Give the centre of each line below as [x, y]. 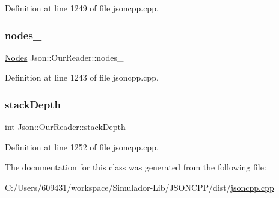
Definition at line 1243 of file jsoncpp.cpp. [82, 77]
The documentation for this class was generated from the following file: [136, 167]
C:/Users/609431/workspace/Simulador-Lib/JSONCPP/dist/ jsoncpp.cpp [139, 187]
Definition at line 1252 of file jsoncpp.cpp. [82, 147]
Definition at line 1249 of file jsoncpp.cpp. [82, 8]
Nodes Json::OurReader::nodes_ [64, 57]
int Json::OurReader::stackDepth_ [69, 127]
